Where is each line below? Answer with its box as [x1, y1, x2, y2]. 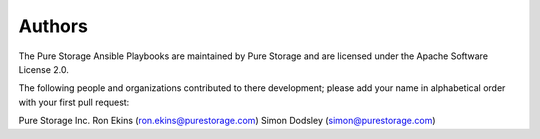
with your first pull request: [18, 96, 130, 108]
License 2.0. [18, 63, 69, 75]
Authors [18, 15, 89, 37]
